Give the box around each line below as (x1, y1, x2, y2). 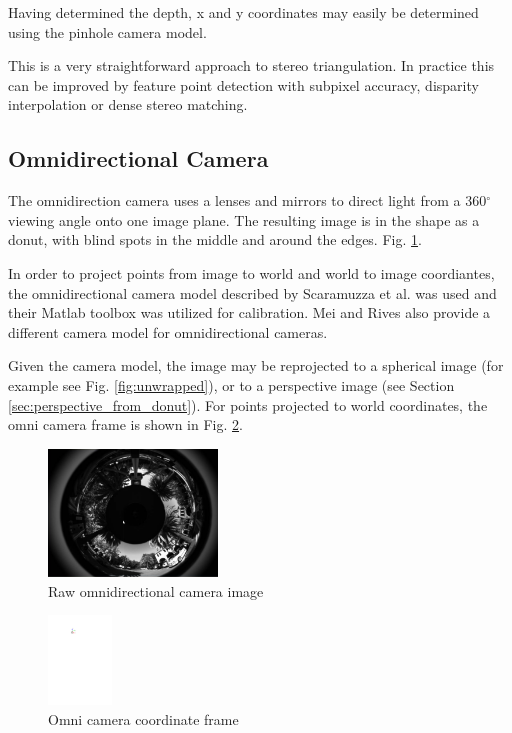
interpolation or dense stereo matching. (8, 94, 248, 115)
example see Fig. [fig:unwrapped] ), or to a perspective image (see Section (8, 374, 455, 395)
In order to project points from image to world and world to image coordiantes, (8, 262, 495, 283)
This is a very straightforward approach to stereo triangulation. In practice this (8, 55, 495, 76)
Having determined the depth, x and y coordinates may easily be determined (8, 2, 479, 22)
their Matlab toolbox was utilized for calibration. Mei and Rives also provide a (8, 302, 491, 323)
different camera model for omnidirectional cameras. (8, 321, 328, 342)
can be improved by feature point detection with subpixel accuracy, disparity (8, 74, 479, 95)
